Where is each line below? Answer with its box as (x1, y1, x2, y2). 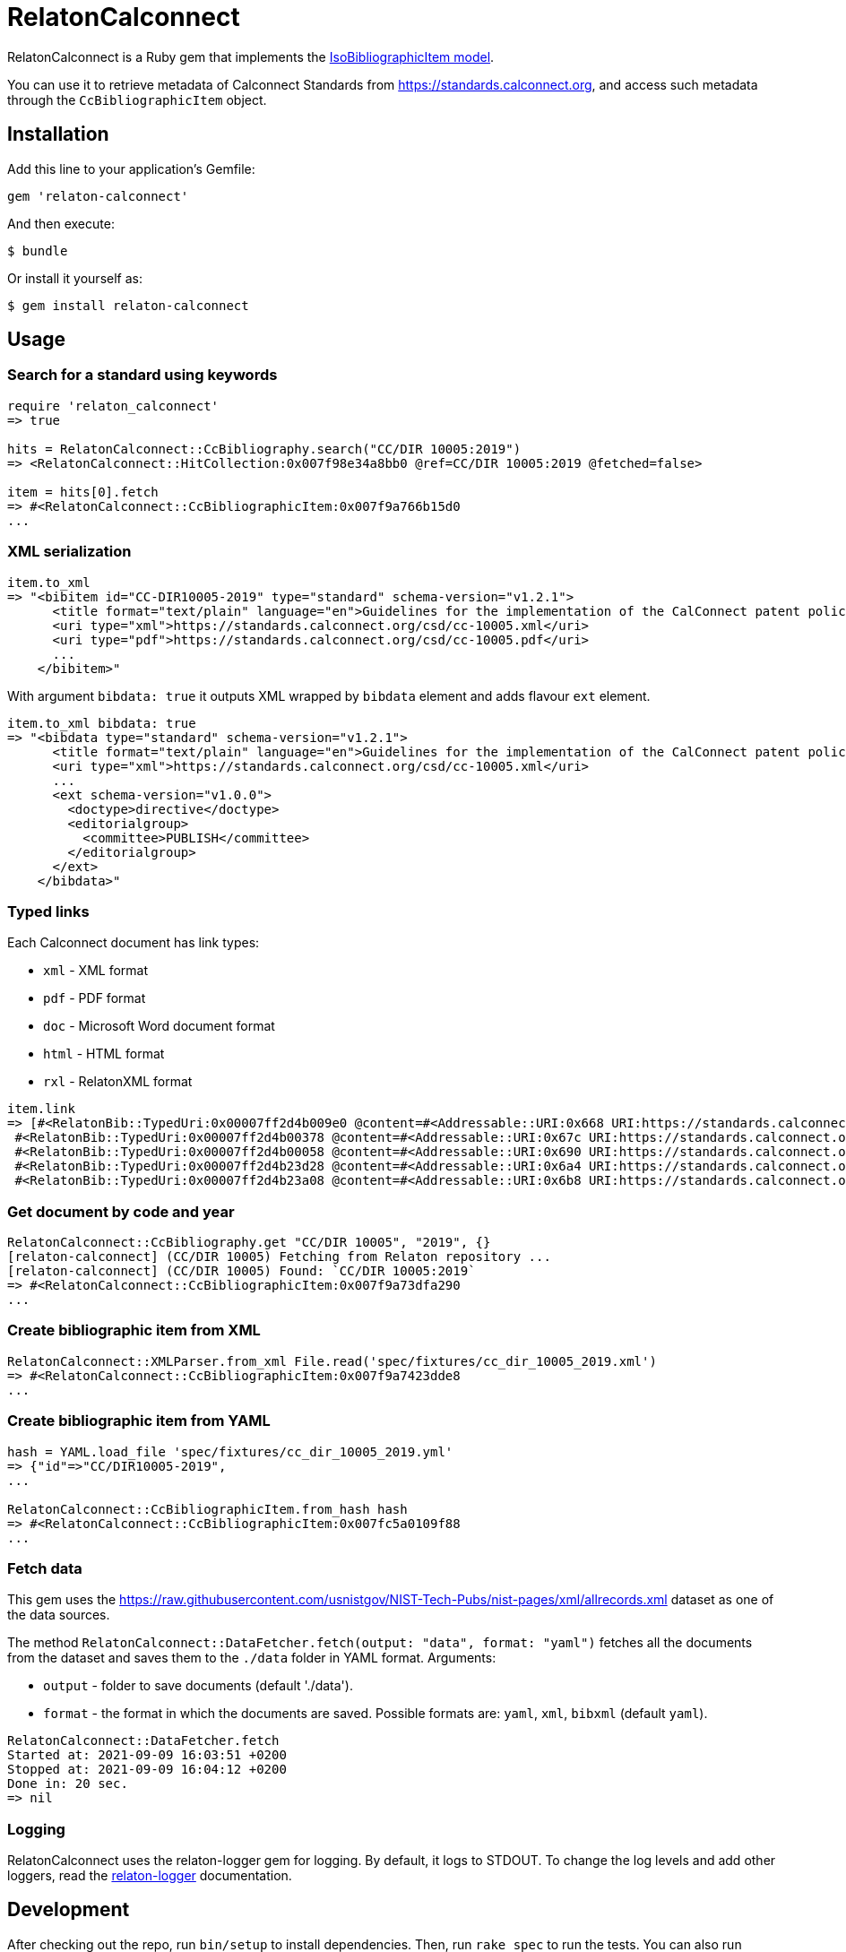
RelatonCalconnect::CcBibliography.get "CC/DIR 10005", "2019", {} (7, 1235, 491, 1250)
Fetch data (7, 1559, 82, 1577)
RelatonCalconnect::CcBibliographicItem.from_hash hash (7, 1501, 408, 1516)
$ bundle (7, 243, 68, 258)
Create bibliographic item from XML (7, 1321, 261, 1340)
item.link (7, 1101, 75, 1117)
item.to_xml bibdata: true (7, 715, 196, 730)
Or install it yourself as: (7, 270, 142, 286)
